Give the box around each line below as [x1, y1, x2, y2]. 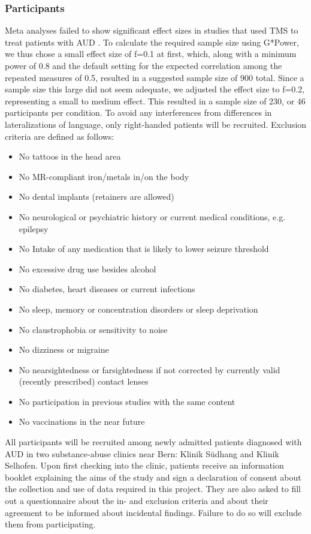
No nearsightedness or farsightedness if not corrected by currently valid [19, 363, 280, 376]
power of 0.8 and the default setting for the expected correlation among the [5, 59, 282, 71]
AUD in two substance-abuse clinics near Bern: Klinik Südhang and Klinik [5, 447, 279, 460]
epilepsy [19, 222, 49, 235]
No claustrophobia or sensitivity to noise [19, 323, 168, 335]
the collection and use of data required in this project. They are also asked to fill [5, 482, 301, 495]
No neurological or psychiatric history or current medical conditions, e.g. [19, 210, 286, 223]
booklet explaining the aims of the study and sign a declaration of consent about [5, 470, 301, 483]
